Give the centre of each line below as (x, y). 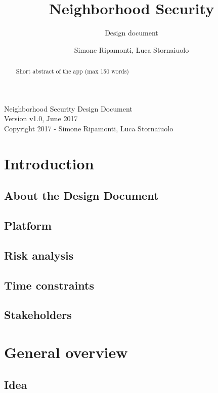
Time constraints (49, 285)
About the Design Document (81, 195)
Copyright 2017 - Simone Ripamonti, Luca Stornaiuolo (89, 128)
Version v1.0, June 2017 (41, 118)
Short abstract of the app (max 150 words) (72, 71)
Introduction (49, 163)
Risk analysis (39, 255)
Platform (28, 225)
